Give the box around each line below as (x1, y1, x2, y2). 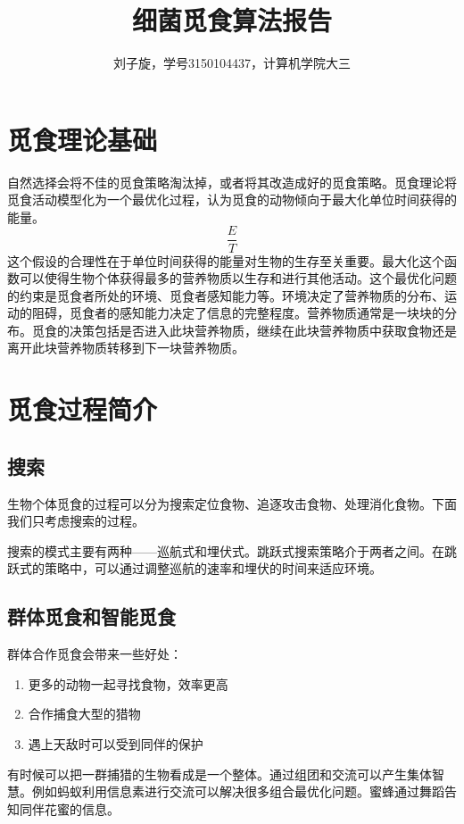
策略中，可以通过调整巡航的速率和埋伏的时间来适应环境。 (44, 559, 382, 578)
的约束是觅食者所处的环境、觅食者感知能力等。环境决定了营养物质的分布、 (7, 286, 444, 304)
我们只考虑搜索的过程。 (7, 512, 145, 530)
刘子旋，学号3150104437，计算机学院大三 (113, 54, 351, 72)
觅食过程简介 (7, 391, 158, 428)
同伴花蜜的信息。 (19, 799, 120, 818)
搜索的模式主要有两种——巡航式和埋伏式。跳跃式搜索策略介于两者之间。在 (7, 541, 444, 560)
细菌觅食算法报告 (131, 2, 332, 38)
